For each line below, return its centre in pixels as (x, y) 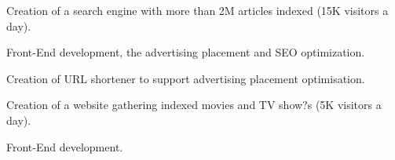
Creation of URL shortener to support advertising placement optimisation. (186, 78)
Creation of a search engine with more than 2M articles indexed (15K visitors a (197, 10)
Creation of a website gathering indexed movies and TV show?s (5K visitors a (194, 105)
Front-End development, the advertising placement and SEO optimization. (186, 52)
